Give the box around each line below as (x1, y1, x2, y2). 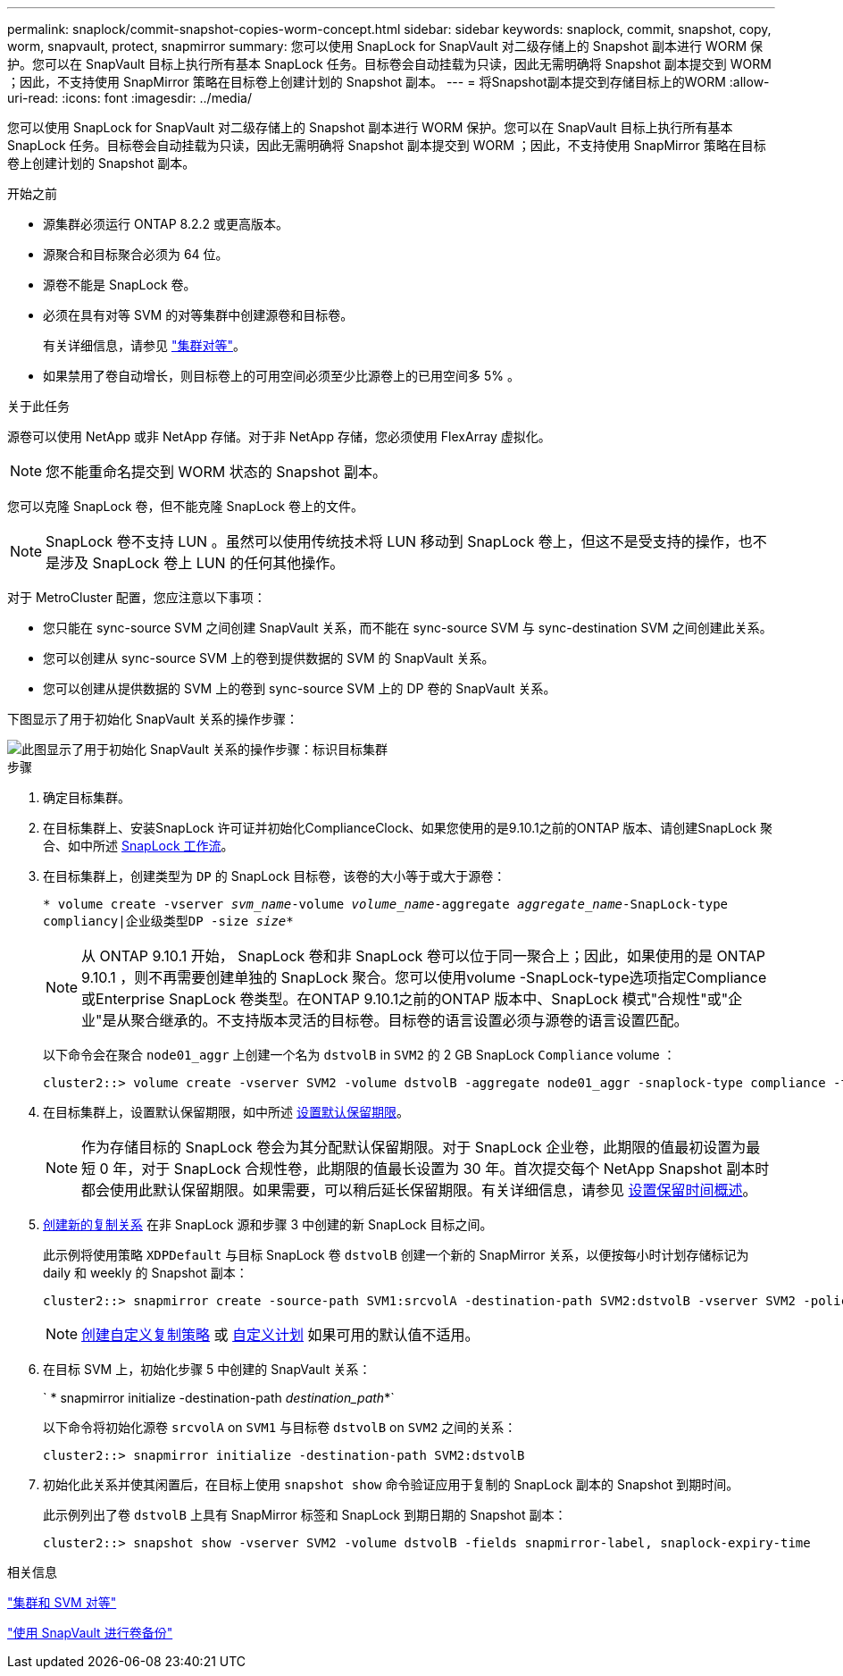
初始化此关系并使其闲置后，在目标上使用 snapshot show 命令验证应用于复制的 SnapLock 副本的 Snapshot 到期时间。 (43, 1477, 739, 1492)
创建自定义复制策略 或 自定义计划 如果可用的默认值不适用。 (81, 1326, 480, 1344)
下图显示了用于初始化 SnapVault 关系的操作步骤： (7, 711, 299, 726)
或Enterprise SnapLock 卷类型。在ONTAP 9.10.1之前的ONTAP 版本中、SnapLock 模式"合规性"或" (81, 990, 729, 1008)
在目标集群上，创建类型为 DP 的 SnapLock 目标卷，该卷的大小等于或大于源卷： (43, 868, 506, 884)
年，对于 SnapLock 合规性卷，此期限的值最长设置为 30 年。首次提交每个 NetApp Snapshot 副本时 (113, 1160, 770, 1177)
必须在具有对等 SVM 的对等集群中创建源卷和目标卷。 (43, 307, 354, 323)
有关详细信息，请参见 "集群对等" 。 (43, 338, 246, 353)
